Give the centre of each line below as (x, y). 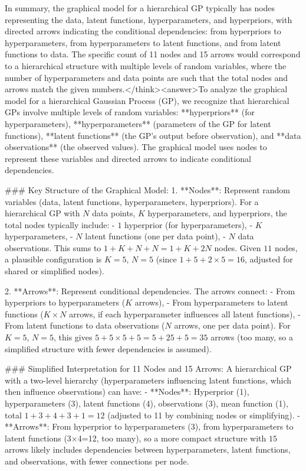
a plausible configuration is (53, 259)
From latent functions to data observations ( (85, 325)
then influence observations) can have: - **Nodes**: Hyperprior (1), (127, 392)
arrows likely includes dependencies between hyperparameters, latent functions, (148, 449)
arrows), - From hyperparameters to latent (211, 302)
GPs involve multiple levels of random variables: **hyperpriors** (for (130, 112)
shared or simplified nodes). (55, 271)
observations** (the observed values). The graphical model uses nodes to (136, 147)
